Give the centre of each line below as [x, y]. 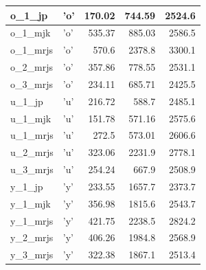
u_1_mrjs [32, 135]
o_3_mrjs [32, 83]
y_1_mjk [31, 203]
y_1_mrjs [32, 220]
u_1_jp [27, 101]
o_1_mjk [31, 33]
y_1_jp [27, 186]
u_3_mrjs [32, 169]
